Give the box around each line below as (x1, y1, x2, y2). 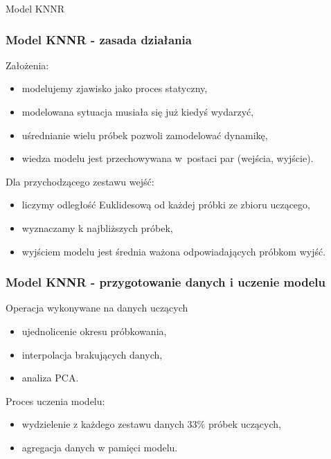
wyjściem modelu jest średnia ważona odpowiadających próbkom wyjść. (21, 244, 326, 258)
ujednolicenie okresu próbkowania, (21, 323, 167, 338)
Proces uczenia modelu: (6, 393, 105, 408)
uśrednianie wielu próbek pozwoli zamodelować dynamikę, (21, 127, 268, 142)
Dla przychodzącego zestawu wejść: (6, 174, 154, 188)
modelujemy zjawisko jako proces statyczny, (21, 81, 208, 96)
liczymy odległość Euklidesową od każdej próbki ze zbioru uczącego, (21, 197, 310, 212)
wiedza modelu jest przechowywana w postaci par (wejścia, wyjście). (21, 151, 314, 165)
